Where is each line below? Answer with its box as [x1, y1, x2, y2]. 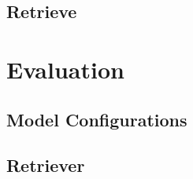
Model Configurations [6, 107, 187, 131]
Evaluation [6, 53, 124, 85]
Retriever [6, 153, 85, 177]
